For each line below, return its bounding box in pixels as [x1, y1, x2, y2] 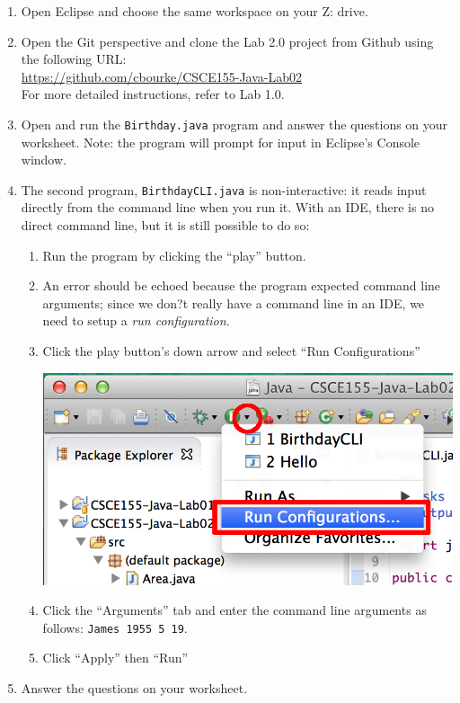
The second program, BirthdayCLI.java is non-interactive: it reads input [21, 180, 427, 199]
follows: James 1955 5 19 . [42, 618, 188, 636]
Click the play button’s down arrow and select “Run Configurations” [42, 342, 420, 360]
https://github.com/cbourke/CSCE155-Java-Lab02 [21, 67, 303, 85]
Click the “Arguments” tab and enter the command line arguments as [42, 601, 427, 619]
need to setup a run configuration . [42, 311, 230, 330]
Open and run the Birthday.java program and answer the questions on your [21, 114, 448, 133]
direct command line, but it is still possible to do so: [21, 216, 310, 235]
